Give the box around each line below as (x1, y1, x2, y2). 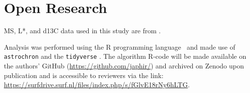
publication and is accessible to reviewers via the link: (4, 70, 164, 80)
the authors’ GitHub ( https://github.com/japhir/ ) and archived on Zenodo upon (4, 60, 244, 70)
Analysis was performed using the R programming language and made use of (4, 41, 235, 52)
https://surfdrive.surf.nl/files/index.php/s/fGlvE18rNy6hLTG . (4, 80, 190, 90)
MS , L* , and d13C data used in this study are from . (4, 26, 161, 36)
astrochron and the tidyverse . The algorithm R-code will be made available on (4, 51, 247, 61)
